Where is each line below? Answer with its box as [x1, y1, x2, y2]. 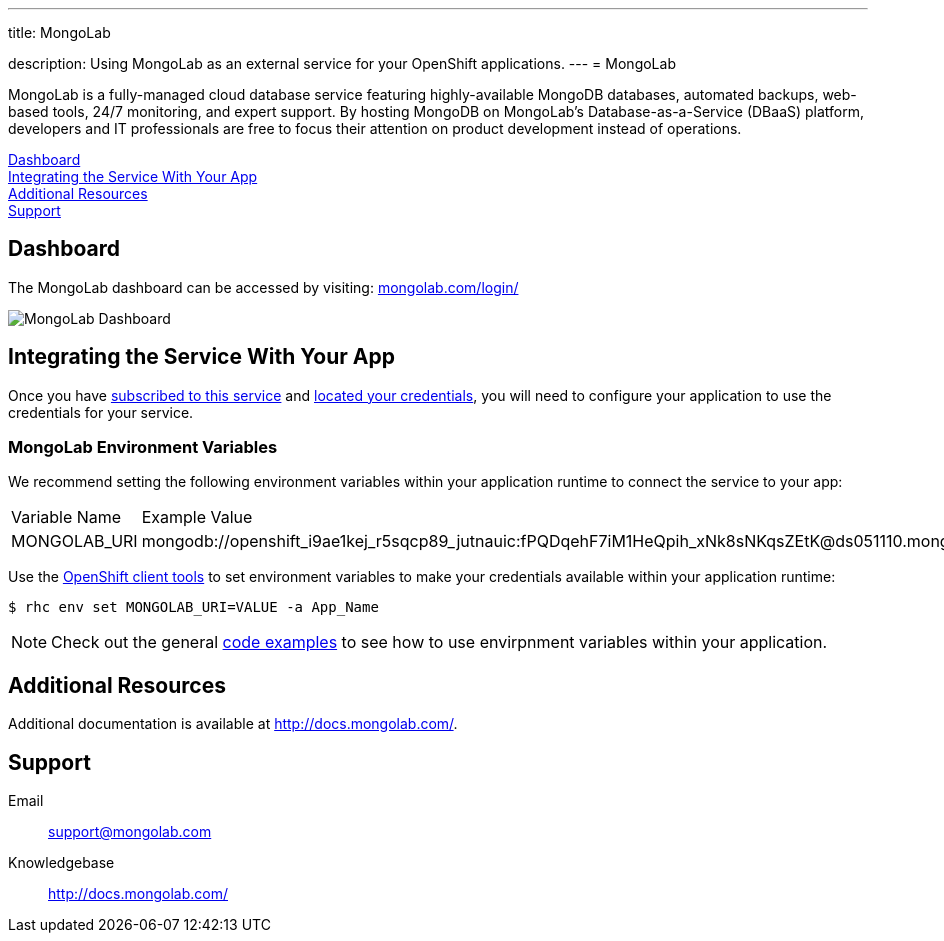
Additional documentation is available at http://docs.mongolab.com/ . [8, 715, 458, 733]
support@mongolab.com [48, 823, 212, 841]
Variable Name [11, 507, 122, 528]
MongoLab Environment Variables [8, 437, 278, 458]
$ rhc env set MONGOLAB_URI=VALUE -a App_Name [8, 599, 379, 616]
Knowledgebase [8, 854, 115, 872]
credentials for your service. [8, 403, 194, 421]
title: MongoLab [8, 24, 111, 41]
